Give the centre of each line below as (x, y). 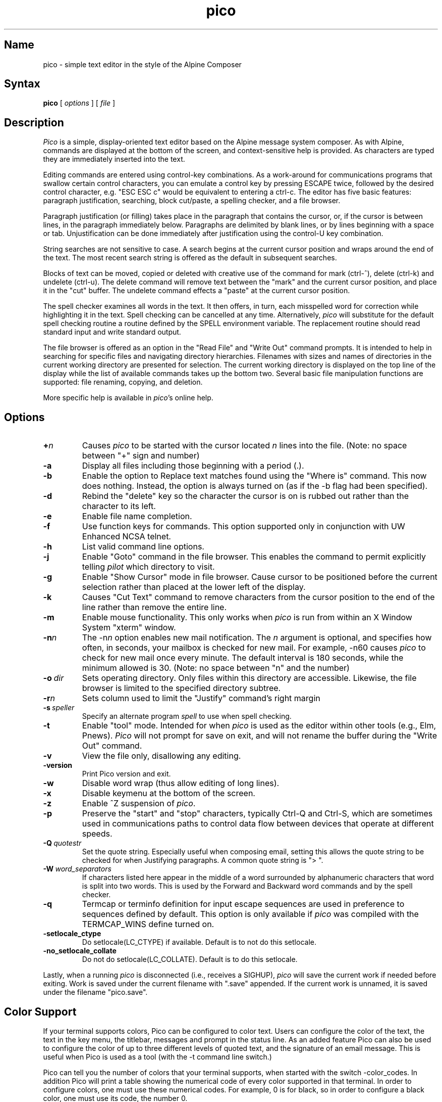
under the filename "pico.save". (95, 992)
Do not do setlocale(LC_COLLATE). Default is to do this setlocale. (190, 959)
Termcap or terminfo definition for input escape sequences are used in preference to (243, 904)
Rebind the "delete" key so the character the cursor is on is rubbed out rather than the (245, 496)
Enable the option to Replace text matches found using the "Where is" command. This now (254, 476)
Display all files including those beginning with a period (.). (193, 466)
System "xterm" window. (129, 628)
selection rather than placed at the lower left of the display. (194, 587)
